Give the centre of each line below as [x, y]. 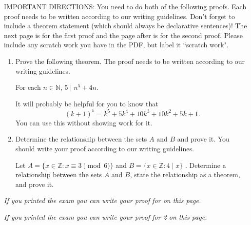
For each [28, 87]
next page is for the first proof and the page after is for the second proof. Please [124, 35]
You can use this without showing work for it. [84, 122]
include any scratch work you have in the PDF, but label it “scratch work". [116, 45]
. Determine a [205, 165]
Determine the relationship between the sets [81, 139]
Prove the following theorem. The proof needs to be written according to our [130, 61]
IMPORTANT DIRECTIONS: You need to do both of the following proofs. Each [125, 6]
